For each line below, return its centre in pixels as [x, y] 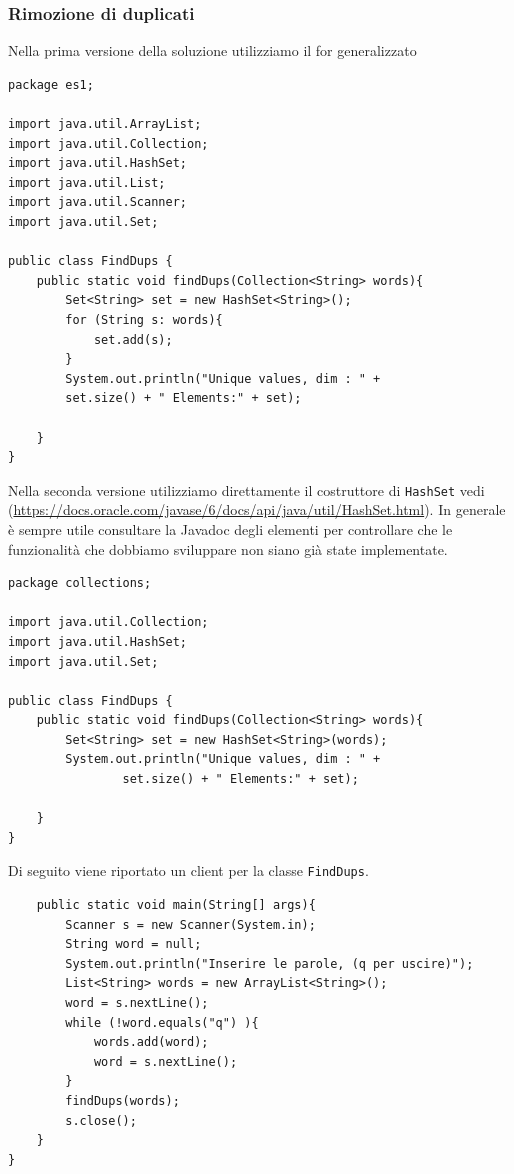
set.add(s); [133, 339]
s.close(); [101, 1120]
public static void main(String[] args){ [176, 905]
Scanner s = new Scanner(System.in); [190, 924]
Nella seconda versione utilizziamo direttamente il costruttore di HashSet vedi [246, 489]
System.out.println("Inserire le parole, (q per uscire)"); [269, 963]
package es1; [51, 84]
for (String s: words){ [144, 319]
